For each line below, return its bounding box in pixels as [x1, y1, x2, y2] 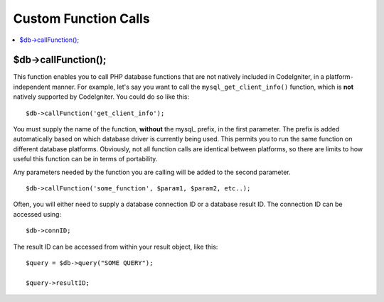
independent [13, 82, 50, 91]
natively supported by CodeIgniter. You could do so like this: [13, 92, 190, 101]
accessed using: [13, 210, 62, 218]
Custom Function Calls [13, 11, 150, 26]
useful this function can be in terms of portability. [13, 155, 158, 163]
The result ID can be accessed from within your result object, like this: [13, 242, 218, 251]
